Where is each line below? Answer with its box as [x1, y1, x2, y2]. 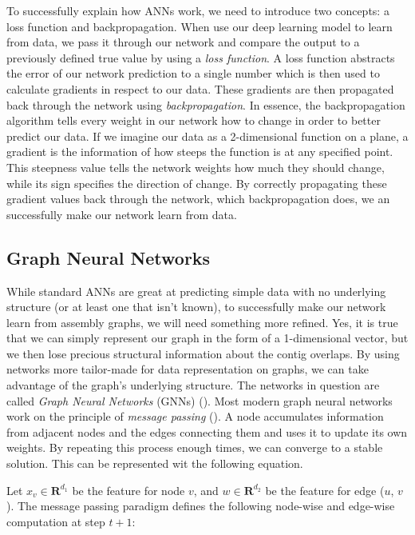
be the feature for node [72, 481, 185, 498]
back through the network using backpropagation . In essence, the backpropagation [6, 96, 405, 113]
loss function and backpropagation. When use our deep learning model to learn [6, 18, 393, 34]
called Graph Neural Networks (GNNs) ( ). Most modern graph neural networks [6, 392, 393, 409]
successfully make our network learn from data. [6, 206, 237, 222]
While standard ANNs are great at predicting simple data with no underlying [6, 282, 386, 299]
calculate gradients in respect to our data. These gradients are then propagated [6, 80, 394, 97]
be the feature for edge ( [265, 481, 385, 498]
